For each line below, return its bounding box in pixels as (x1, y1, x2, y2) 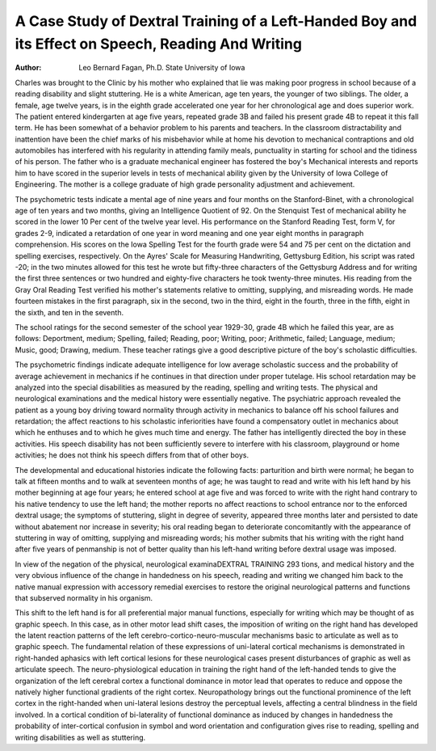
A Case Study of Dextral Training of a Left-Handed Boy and (15, 12, 417, 30)
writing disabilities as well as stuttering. (15, 732, 146, 742)
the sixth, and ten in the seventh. (15, 307, 124, 317)
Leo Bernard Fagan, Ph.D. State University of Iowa (78, 63, 245, 73)
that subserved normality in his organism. (15, 593, 153, 602)
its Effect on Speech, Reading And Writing (15, 35, 303, 53)
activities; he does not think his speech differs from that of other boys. (15, 450, 249, 460)
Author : (15, 63, 42, 73)
